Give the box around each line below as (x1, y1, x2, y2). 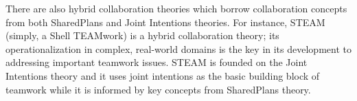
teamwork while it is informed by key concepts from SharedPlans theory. (5, 82, 311, 96)
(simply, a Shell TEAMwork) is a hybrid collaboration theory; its (5, 28, 279, 43)
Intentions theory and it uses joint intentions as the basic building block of (5, 68, 320, 82)
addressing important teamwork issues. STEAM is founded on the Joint (5, 55, 308, 69)
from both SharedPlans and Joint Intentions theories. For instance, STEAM (5, 14, 325, 29)
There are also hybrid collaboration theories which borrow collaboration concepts (5, 1, 347, 15)
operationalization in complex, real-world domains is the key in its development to (5, 41, 352, 56)
